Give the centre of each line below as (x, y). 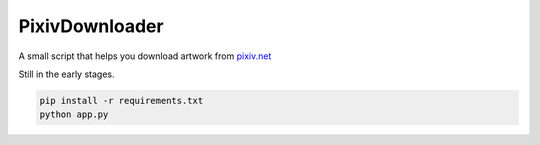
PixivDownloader (91, 26)
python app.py (74, 114)
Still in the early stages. (66, 74)
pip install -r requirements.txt (121, 100)
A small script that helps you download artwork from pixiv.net (145, 56)
